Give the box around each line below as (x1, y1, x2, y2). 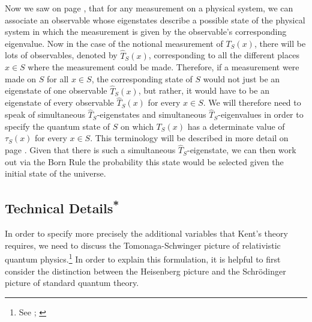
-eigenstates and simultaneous (97, 108, 206, 121)
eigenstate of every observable (5, 96, 114, 109)
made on (5, 72, 37, 85)
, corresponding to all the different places (148, 49, 299, 61)
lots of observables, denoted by (5, 49, 118, 61)
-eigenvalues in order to (218, 108, 304, 121)
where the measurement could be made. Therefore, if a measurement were (28, 61, 299, 73)
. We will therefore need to (203, 96, 301, 109)
